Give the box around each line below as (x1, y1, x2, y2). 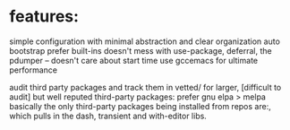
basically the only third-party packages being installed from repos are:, (9, 100, 271, 111)
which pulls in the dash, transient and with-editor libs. (9, 110, 208, 121)
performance (9, 65, 58, 75)
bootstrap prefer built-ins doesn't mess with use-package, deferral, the (9, 45, 272, 56)
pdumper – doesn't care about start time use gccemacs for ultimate (9, 55, 258, 65)
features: (9, 6, 79, 27)
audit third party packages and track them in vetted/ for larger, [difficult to (9, 82, 282, 92)
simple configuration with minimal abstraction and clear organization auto (9, 36, 280, 47)
